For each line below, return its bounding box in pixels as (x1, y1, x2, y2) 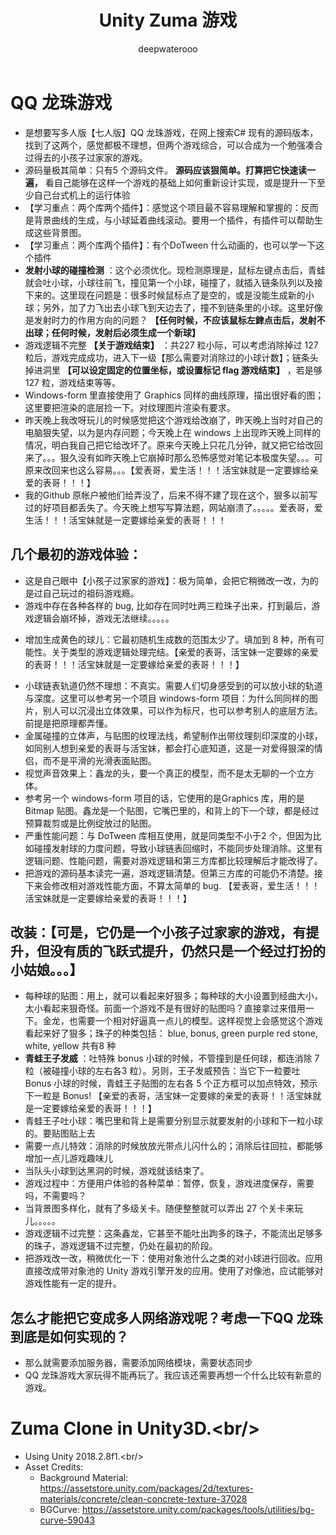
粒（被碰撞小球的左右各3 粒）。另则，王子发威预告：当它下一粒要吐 (24, 1065, 301, 1077)
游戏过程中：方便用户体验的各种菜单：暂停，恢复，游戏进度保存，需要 (24, 1177, 315, 1190)
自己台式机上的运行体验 (33, 189, 131, 201)
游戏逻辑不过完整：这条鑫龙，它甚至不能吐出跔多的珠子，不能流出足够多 (24, 1227, 323, 1240)
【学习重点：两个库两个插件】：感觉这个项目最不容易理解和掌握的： (24, 201, 302, 213)
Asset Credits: (24, 1461, 84, 1473)
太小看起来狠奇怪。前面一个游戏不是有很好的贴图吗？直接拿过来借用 (24, 1002, 306, 1015)
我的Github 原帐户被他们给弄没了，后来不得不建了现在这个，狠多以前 (24, 489, 310, 501)
